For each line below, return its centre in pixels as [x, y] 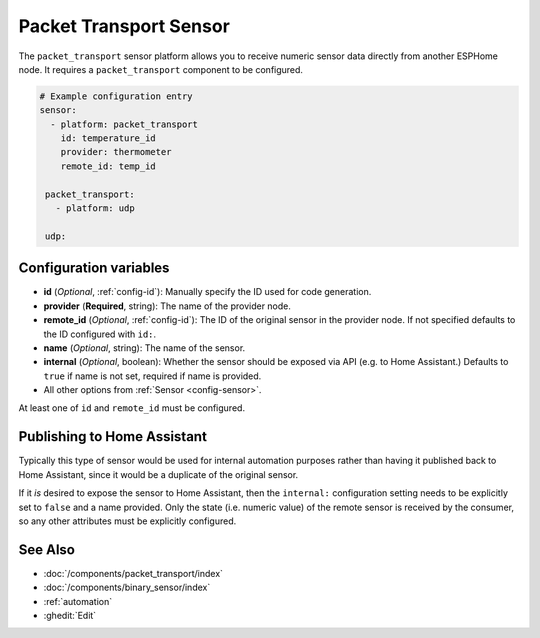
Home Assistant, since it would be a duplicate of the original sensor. [158, 474]
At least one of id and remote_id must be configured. [131, 408]
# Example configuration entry [116, 96]
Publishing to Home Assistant [112, 436]
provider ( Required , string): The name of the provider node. [167, 306]
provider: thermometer [116, 152]
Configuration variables [94, 268]
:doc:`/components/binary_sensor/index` [127, 587]
